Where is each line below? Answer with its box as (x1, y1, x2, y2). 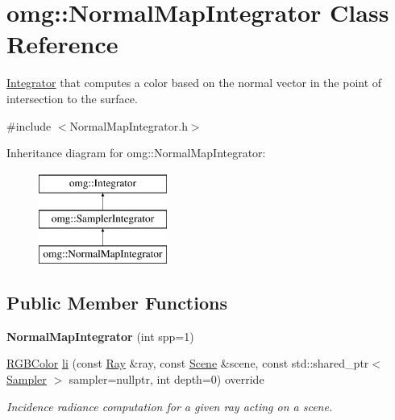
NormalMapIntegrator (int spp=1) (6, 327, 194, 344)
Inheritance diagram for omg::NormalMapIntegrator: (6, 144, 266, 161)
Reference (6, 27, 118, 60)
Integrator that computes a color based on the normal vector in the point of (6, 74, 382, 91)
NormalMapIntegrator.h (69, 117, 188, 134)
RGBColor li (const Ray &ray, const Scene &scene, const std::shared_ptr (6, 355, 369, 372)
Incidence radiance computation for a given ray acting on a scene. (6, 397, 333, 414)
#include (6, 117, 52, 134)
